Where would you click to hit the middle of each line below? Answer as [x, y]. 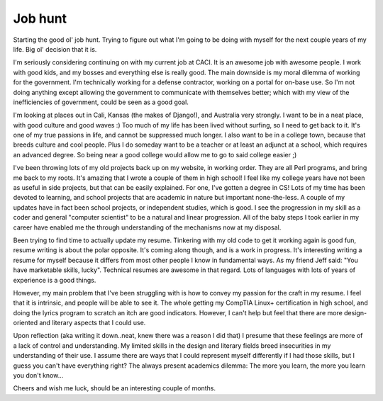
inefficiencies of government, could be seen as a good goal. [101, 102]
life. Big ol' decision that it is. [55, 49]
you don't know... [38, 375]
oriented [26, 323]
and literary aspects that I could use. [93, 323]
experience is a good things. [55, 280]
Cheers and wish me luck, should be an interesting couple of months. [115, 388]
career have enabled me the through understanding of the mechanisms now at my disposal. [147, 227]
